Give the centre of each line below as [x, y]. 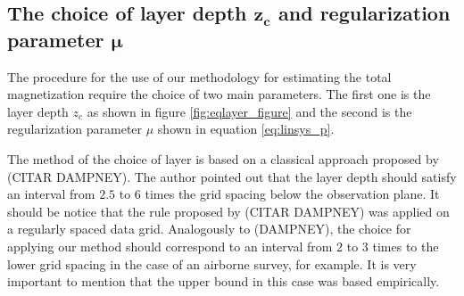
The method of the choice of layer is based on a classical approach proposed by [223, 158]
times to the [406, 246]
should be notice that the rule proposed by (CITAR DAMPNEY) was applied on [228, 211]
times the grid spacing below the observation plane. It [292, 194]
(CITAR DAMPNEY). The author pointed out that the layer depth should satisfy [232, 176]
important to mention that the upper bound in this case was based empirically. [224, 281]
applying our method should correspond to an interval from [170, 246]
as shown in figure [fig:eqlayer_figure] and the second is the [249, 111]
